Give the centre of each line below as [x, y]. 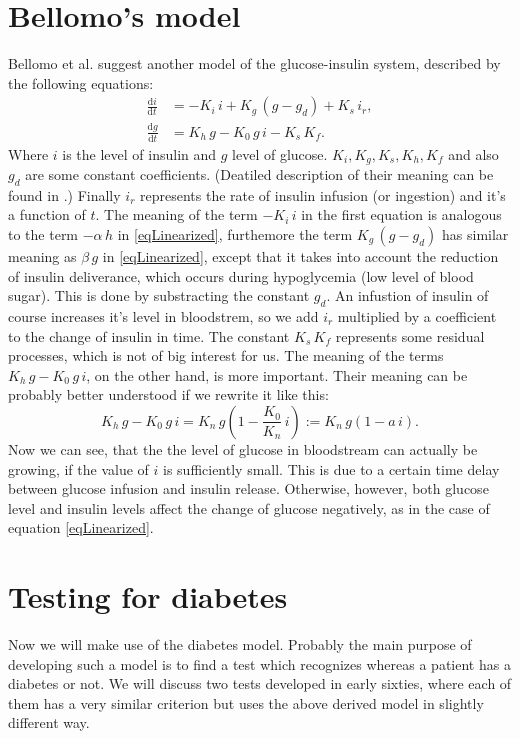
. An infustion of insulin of [407, 295]
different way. [49, 722]
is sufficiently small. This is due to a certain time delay [331, 468]
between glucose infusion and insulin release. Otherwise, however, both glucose [248, 488]
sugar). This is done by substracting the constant [159, 295]
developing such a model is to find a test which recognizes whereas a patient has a [259, 663]
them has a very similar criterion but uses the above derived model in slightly [246, 702]
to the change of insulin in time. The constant [149, 335]
